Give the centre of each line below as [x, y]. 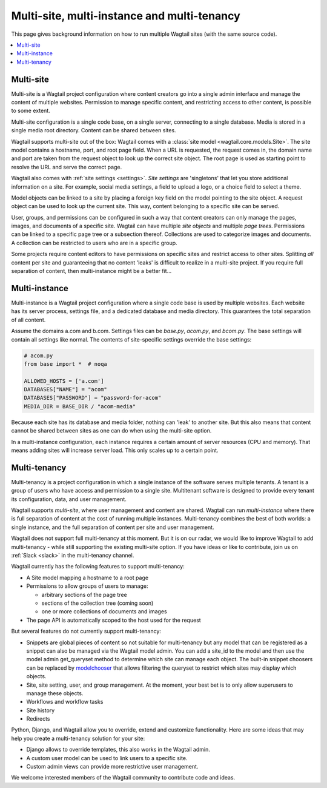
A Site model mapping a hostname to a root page [87, 578]
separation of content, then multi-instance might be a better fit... [91, 271]
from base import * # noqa [65, 364]
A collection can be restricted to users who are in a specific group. [94, 243]
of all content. [28, 320]
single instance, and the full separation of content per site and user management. [113, 527]
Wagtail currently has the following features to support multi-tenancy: [98, 567]
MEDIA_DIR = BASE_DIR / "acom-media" [80, 406]
